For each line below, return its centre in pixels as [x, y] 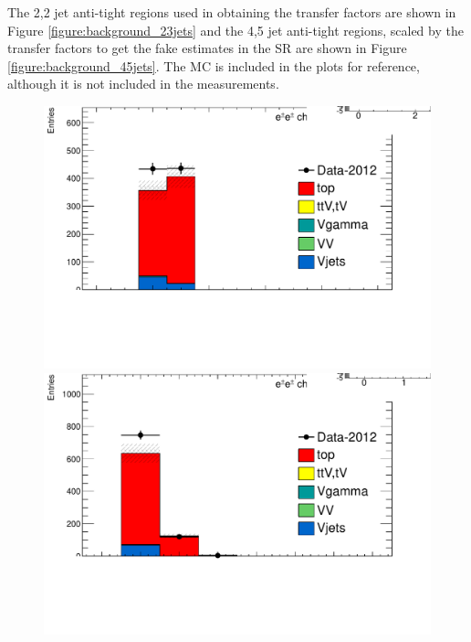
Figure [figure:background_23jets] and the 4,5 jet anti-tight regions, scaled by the [235, 30]
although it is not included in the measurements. [143, 84]
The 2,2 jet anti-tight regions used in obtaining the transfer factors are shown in [232, 12]
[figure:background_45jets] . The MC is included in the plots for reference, [214, 65]
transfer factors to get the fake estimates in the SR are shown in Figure [207, 48]
